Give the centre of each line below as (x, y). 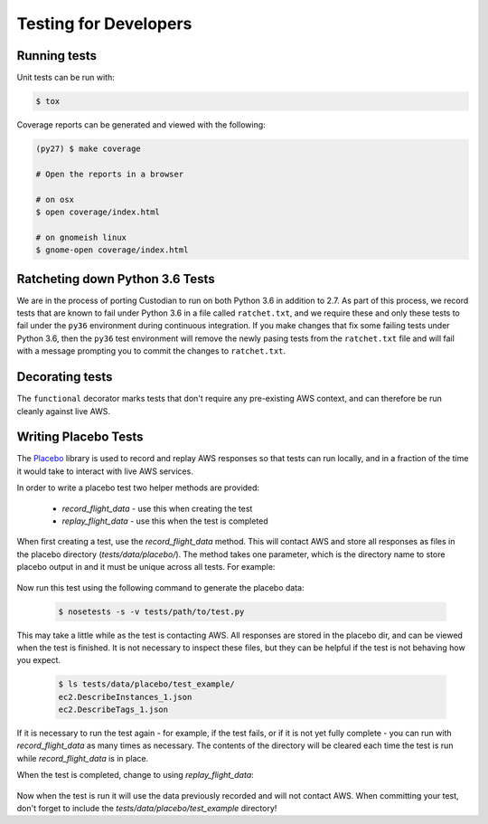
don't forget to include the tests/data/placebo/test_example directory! (147, 808)
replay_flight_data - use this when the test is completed (165, 521)
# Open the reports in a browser (110, 174)
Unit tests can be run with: (66, 78)
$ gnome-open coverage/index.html (112, 250)
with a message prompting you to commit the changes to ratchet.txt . (151, 351)
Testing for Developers (104, 24)
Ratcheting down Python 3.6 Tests (116, 279)
